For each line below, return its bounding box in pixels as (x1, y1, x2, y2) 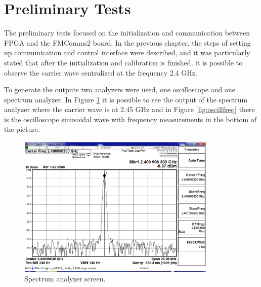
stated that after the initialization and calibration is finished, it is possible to (4, 57, 243, 67)
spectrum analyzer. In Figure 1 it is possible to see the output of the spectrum (4, 94, 248, 104)
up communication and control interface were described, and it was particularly (4, 47, 250, 58)
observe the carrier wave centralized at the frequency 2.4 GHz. (4, 67, 197, 78)
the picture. (4, 124, 40, 134)
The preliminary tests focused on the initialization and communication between (4, 27, 250, 38)
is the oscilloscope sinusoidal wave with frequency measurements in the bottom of (4, 114, 257, 124)
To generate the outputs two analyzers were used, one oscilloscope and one (4, 84, 236, 95)
